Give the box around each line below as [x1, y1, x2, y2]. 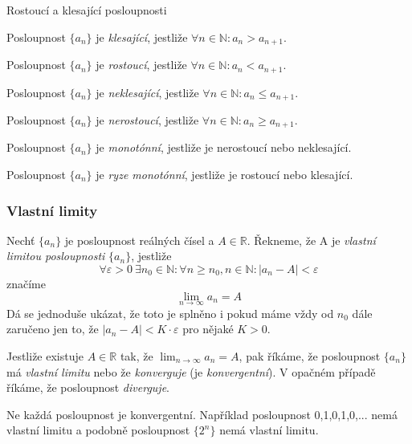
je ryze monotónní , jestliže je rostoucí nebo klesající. [96, 166, 353, 182]
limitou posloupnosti [6, 247, 105, 264]
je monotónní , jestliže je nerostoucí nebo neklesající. [96, 139, 352, 156]
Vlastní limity [6, 200, 98, 220]
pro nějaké [182, 320, 234, 337]
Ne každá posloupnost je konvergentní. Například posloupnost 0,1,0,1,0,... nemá [6, 405, 398, 422]
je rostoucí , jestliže [96, 56, 187, 73]
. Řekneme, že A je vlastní [247, 231, 376, 248]
